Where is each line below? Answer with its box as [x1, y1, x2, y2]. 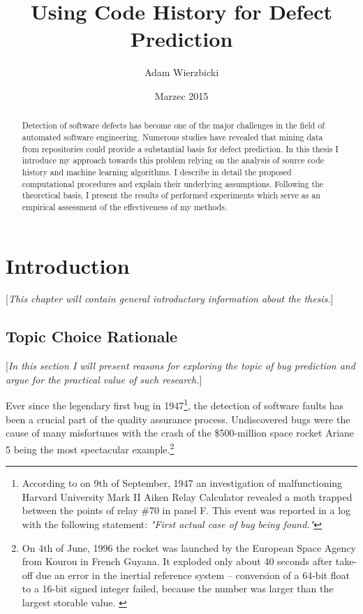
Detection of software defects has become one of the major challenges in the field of [22, 119, 325, 131]
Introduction [6, 251, 130, 279]
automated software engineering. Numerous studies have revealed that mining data [22, 131, 323, 142]
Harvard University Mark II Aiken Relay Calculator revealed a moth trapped [22, 489, 353, 504]
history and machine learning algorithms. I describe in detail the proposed [22, 166, 292, 177]
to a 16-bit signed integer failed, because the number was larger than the [22, 581, 334, 596]
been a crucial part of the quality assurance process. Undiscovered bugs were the [6, 411, 350, 426]
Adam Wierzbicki [144, 65, 219, 80]
